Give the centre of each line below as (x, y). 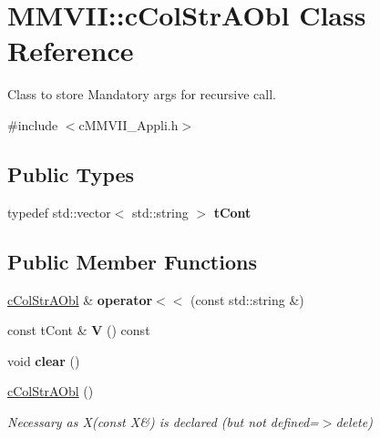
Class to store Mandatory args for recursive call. (142, 94)
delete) (354, 421)
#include (33, 124)
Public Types (71, 173)
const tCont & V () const (79, 330)
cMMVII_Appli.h (128, 124)
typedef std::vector (59, 212)
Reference (71, 51)
